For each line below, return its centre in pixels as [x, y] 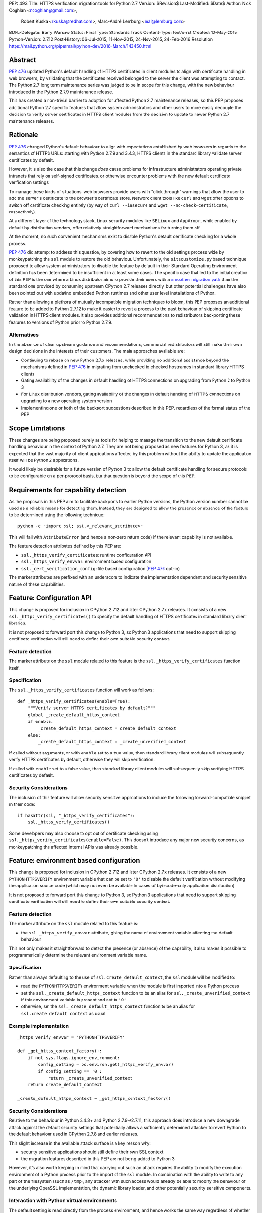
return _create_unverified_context [90, 1078]
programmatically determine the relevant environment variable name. [78, 955]
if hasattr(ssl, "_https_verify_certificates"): [76, 815]
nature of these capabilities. [37, 584]
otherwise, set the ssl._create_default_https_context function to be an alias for [108, 1006]
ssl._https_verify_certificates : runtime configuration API [86, 555]
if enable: [41, 721]
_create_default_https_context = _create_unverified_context [112, 742]
